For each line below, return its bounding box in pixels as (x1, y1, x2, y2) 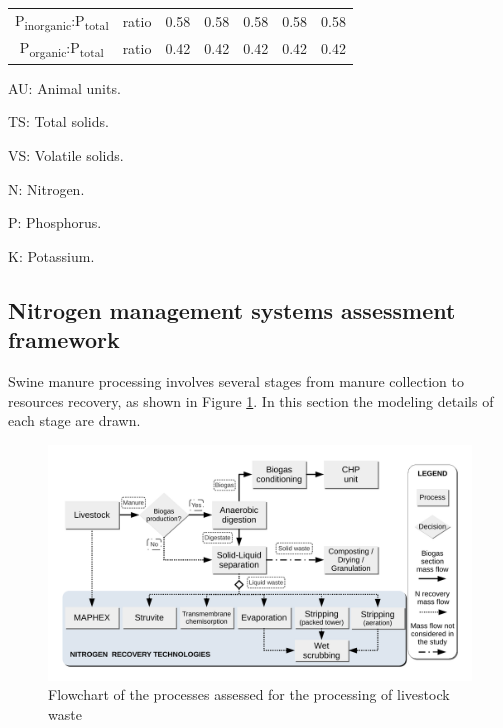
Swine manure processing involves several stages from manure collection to (8, 370, 464, 391)
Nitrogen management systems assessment (8, 294, 456, 325)
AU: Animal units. (8, 77, 121, 98)
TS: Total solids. (8, 111, 109, 132)
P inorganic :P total (15, 9, 109, 33)
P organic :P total (19, 37, 104, 60)
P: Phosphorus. (8, 212, 102, 233)
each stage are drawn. (8, 410, 141, 431)
